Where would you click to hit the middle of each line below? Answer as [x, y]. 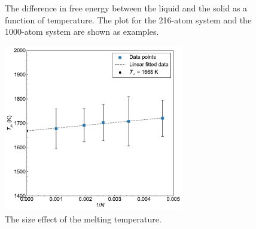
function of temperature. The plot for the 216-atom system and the [128, 19]
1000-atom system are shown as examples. [82, 31]
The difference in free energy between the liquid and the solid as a [126, 8]
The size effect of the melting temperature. [83, 219]
